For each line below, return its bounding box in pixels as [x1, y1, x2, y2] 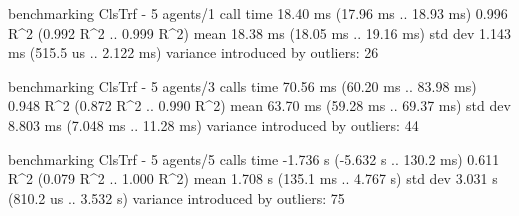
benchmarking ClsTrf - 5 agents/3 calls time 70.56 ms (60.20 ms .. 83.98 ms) [8, 75, 477, 96]
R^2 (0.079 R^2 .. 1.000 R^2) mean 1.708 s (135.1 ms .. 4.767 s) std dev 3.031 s [8, 168, 498, 189]
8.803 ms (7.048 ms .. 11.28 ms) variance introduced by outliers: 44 [8, 114, 419, 135]
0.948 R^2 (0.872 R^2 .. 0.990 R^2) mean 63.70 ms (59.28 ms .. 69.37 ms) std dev [8, 95, 511, 116]
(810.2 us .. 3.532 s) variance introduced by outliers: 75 [8, 187, 345, 208]
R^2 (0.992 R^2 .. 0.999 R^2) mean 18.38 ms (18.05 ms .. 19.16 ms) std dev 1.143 [8, 22, 511, 43]
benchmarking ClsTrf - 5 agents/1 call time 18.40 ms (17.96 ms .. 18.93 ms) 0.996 [8, 3, 508, 23]
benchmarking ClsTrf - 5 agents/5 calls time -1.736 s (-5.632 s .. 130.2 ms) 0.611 [8, 148, 500, 169]
